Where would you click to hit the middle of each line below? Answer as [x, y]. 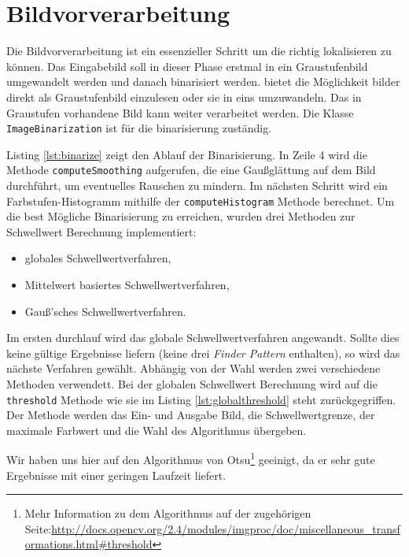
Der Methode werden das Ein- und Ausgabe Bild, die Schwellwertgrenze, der [191, 415]
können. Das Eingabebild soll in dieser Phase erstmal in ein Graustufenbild [187, 66]
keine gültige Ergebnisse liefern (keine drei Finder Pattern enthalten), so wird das [203, 353]
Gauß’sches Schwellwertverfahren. [105, 311]
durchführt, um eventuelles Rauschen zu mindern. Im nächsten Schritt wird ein [197, 185]
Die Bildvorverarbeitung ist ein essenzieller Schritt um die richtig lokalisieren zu [199, 51]
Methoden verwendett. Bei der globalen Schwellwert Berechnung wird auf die [192, 384]
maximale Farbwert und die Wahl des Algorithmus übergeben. [157, 430]
